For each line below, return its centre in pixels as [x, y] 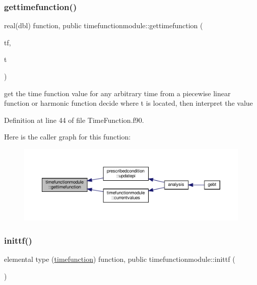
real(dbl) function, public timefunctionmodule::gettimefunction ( [104, 25]
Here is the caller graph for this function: [68, 137]
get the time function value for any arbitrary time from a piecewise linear [117, 93]
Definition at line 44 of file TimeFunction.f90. [74, 120]
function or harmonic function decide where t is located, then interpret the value [128, 103]
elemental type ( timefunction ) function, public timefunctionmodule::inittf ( [120, 259]
